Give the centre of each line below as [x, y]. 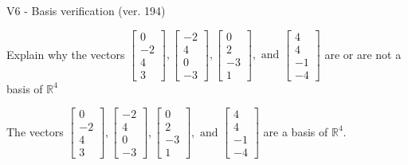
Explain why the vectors [66, 54]
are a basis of [296, 131]
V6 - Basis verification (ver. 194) [86, 10]
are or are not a [363, 54]
